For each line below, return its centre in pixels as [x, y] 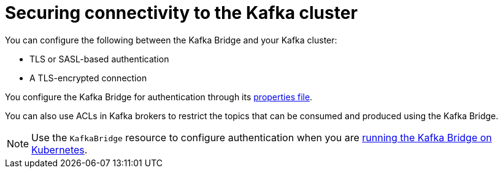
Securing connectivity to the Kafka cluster [181, 13]
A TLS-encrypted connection [88, 78]
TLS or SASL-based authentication [99, 59]
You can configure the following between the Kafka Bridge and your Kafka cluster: [171, 40]
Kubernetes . [60, 149]
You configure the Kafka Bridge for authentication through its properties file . [159, 97]
